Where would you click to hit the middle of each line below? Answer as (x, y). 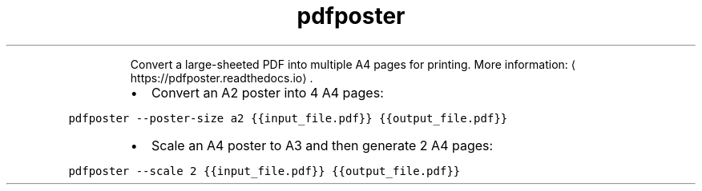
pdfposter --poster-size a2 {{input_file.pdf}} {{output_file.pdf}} (288, 118)
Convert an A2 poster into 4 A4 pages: (267, 92)
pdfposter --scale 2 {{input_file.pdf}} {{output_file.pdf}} (264, 171)
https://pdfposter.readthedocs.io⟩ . (222, 78)
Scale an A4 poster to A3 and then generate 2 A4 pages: (322, 145)
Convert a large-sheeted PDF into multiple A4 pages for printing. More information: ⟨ (353, 64)
